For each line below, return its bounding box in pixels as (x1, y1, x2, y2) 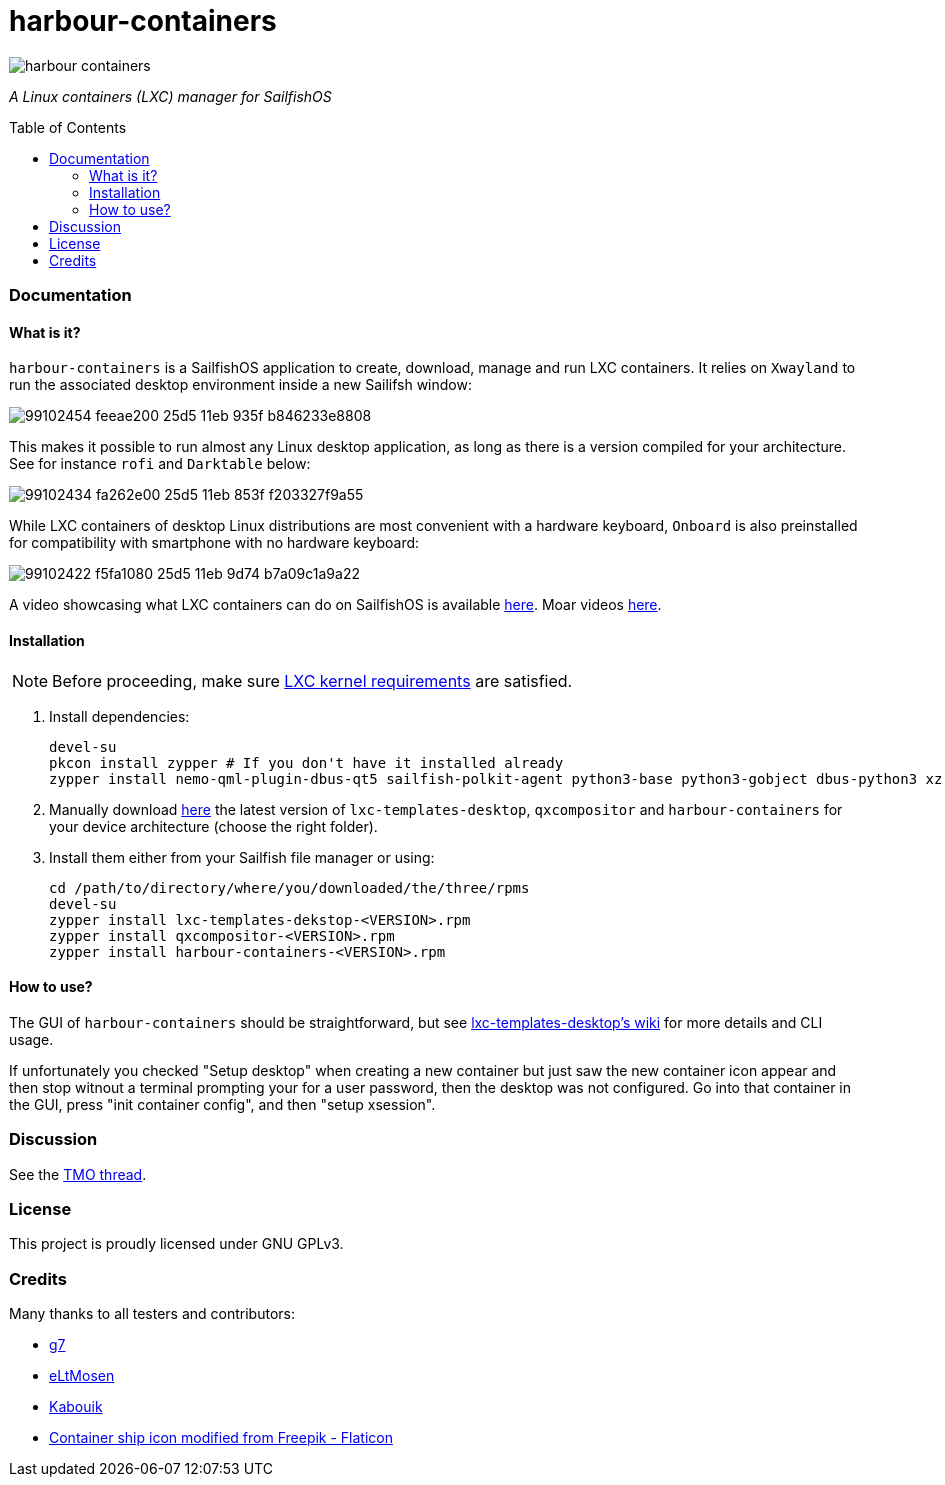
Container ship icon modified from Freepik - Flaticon (49, 1429, 394, 1447)
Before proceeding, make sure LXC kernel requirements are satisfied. (52, 670, 573, 691)
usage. (9, 1030, 54, 1048)
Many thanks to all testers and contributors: (9, 1305, 296, 1323)
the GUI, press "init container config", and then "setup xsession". (9, 1095, 436, 1113)
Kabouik (49, 1398, 103, 1416)
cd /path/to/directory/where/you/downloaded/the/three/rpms (49, 879, 530, 896)
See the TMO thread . (9, 1165, 147, 1183)
